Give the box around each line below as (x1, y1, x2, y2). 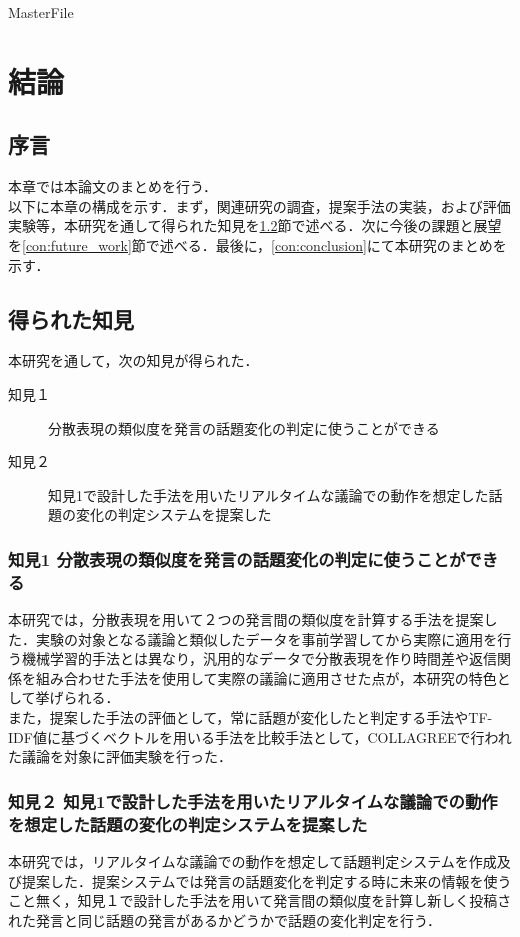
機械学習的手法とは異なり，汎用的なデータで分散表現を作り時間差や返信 (21, 648, 498, 669)
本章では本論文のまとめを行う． (8, 176, 217, 197)
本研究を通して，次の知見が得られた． (8, 350, 259, 371)
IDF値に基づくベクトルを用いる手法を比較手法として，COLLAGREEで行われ (8, 726, 512, 747)
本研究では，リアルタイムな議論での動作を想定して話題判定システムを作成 (8, 850, 497, 871)
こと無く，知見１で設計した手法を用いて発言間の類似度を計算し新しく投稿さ (8, 890, 512, 911)
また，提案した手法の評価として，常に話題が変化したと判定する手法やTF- (8, 707, 493, 728)
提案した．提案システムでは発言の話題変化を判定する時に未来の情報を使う (21, 870, 512, 891)
